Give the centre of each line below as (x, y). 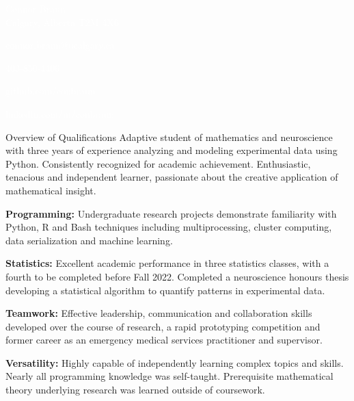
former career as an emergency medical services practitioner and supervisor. (164, 340)
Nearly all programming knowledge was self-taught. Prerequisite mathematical (169, 376)
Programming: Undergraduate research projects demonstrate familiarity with (171, 213)
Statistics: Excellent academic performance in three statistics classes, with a (167, 263)
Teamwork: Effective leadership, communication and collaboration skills (159, 313)
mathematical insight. (51, 190)
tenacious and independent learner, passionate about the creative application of (172, 177)
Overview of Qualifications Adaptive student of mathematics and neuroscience (169, 137)
